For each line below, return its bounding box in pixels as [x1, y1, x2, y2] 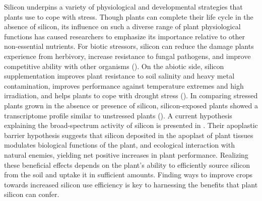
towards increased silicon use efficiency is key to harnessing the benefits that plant [4, 179, 258, 189]
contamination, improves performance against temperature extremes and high [4, 80, 244, 91]
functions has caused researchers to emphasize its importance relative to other [4, 31, 245, 41]
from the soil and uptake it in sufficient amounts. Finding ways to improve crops [4, 169, 253, 180]
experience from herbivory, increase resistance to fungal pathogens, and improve [4, 50, 251, 61]
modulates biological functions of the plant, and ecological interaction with [4, 140, 235, 150]
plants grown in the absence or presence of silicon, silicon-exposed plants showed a [4, 100, 258, 110]
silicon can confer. [4, 189, 59, 199]
